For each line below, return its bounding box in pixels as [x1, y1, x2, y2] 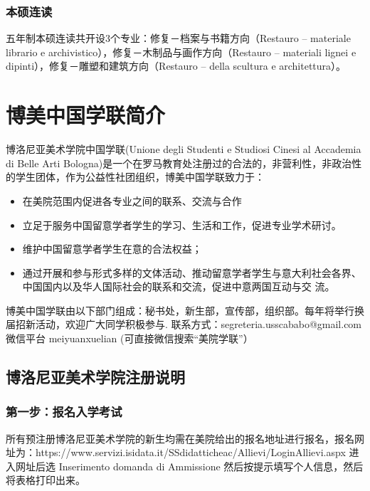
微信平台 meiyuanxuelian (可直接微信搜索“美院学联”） [6, 331, 253, 346]
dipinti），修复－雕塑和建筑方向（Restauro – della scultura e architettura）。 [6, 58, 347, 73]
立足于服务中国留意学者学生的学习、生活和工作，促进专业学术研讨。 [22, 217, 342, 232]
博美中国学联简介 [6, 100, 166, 130]
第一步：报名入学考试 [6, 403, 122, 421]
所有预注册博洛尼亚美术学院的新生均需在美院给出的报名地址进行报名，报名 [6, 431, 354, 445]
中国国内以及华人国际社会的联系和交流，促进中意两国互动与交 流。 [22, 279, 335, 294]
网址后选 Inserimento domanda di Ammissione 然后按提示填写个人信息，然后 [15, 458, 364, 473]
